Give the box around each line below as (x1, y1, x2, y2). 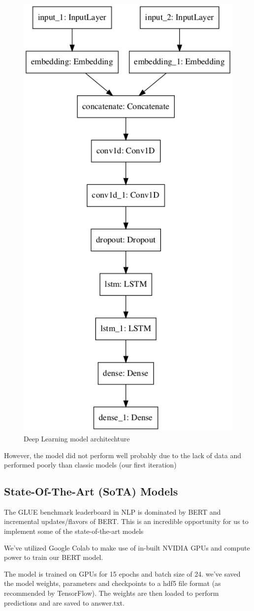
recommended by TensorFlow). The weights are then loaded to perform (4, 588, 219, 598)
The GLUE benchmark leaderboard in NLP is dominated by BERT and (4, 506, 221, 517)
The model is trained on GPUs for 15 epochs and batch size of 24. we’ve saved (4, 568, 241, 579)
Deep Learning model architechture (24, 433, 130, 443)
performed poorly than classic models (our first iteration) (4, 460, 177, 470)
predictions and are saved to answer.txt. (4, 597, 125, 608)
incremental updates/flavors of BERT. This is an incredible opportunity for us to (4, 516, 249, 526)
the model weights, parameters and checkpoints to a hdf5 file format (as (4, 578, 221, 588)
